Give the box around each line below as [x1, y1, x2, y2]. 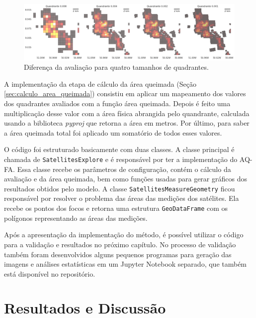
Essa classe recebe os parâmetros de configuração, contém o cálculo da [17, 163, 231, 174]
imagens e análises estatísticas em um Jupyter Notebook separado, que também [4, 259, 247, 269]
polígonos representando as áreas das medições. [4, 212, 148, 223]
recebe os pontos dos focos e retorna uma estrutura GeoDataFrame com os [4, 203, 228, 213]
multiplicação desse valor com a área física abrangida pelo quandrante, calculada [4, 108, 250, 118]
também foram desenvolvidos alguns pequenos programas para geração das [4, 249, 232, 259]
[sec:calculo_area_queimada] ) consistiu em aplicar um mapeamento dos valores [4, 88, 246, 99]
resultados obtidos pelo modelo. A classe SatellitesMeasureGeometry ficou [4, 183, 235, 193]
